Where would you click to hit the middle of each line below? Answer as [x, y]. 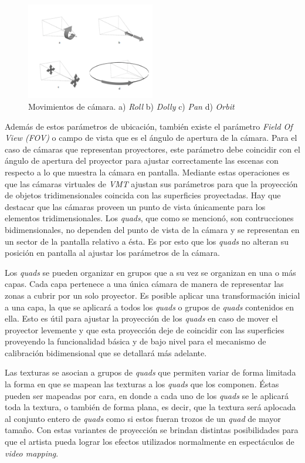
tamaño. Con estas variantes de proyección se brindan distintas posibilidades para [152, 430]
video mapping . [32, 453]
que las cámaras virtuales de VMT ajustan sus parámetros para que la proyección [151, 183]
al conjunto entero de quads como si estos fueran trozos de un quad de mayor [143, 418]
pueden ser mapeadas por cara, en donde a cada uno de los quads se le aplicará [147, 395]
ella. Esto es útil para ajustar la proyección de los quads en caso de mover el [141, 318]
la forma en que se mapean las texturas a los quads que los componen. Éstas [142, 384]
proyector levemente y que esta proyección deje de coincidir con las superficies [145, 329]
